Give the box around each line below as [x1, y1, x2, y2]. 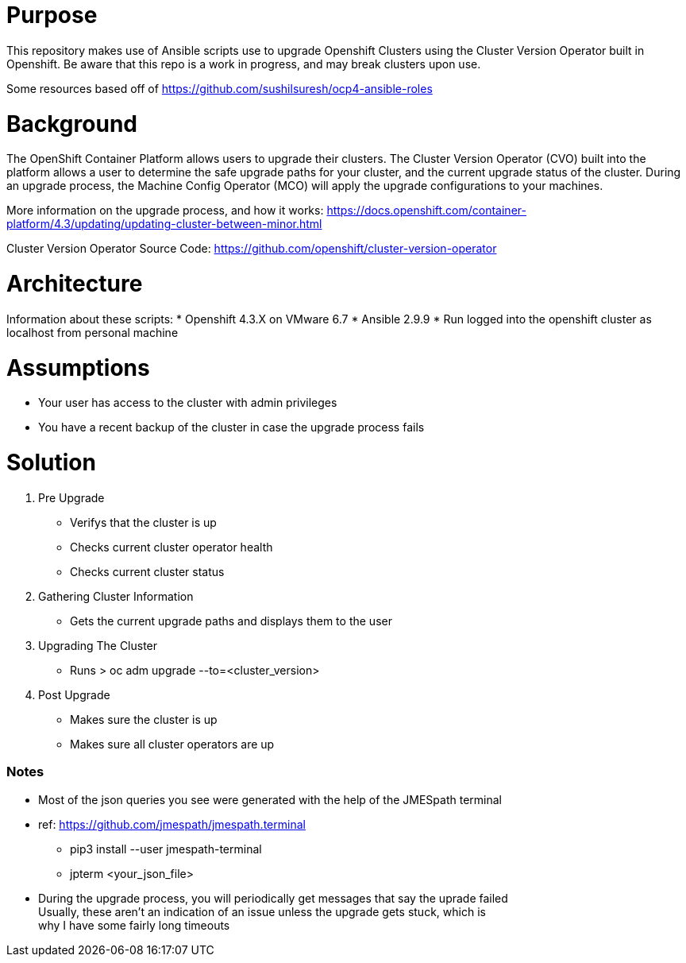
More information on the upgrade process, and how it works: [6, 203, 324, 218]
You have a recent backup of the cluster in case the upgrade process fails [38, 420, 425, 435]
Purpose [6, 2, 98, 29]
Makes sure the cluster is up [70, 712, 218, 726]
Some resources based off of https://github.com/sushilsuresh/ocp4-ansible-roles [6, 81, 433, 95]
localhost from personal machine [6, 325, 179, 339]
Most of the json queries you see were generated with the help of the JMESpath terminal [38, 792, 502, 806]
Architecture [6, 270, 143, 297]
